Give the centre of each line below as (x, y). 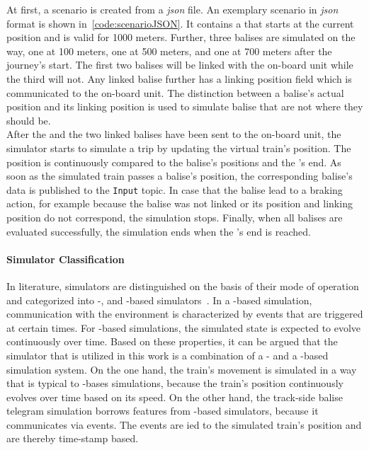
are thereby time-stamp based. (73, 438)
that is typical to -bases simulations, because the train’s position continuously (175, 383)
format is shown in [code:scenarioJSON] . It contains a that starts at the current (180, 23)
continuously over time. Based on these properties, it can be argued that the (172, 341)
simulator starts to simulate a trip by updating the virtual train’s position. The (179, 148)
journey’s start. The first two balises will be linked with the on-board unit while (180, 65)
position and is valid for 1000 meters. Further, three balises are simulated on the (181, 37)
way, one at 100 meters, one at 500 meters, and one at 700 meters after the (169, 51)
